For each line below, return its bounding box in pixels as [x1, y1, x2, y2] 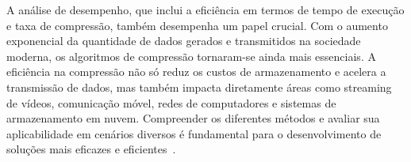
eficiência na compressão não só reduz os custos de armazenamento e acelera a [6, 63, 386, 80]
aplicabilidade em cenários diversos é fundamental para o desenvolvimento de [6, 125, 382, 141]
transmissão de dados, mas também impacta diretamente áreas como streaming [6, 78, 392, 95]
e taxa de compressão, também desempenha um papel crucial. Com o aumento [6, 17, 388, 33]
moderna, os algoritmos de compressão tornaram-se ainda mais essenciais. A [6, 47, 376, 64]
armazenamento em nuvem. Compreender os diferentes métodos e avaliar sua [6, 110, 380, 126]
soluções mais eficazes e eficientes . [6, 141, 176, 157]
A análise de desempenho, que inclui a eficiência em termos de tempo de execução [6, 2, 405, 17]
